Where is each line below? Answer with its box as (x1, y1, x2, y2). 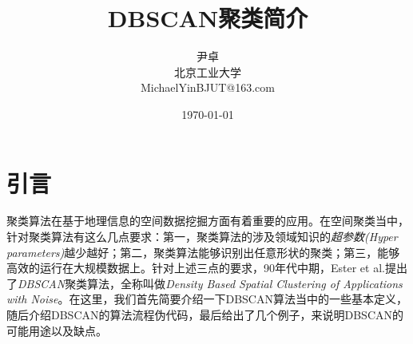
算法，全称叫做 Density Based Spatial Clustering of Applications (87, 275, 403, 291)
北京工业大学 (174, 63, 241, 80)
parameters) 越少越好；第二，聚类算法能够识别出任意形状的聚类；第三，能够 (6, 243, 400, 260)
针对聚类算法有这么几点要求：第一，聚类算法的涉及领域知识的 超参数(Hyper (6, 228, 398, 245)
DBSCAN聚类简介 (107, 2, 308, 34)
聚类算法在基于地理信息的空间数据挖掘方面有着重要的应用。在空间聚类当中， (6, 212, 409, 229)
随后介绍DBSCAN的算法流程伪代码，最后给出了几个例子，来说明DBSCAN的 (6, 306, 403, 322)
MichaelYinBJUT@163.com (141, 79, 275, 96)
